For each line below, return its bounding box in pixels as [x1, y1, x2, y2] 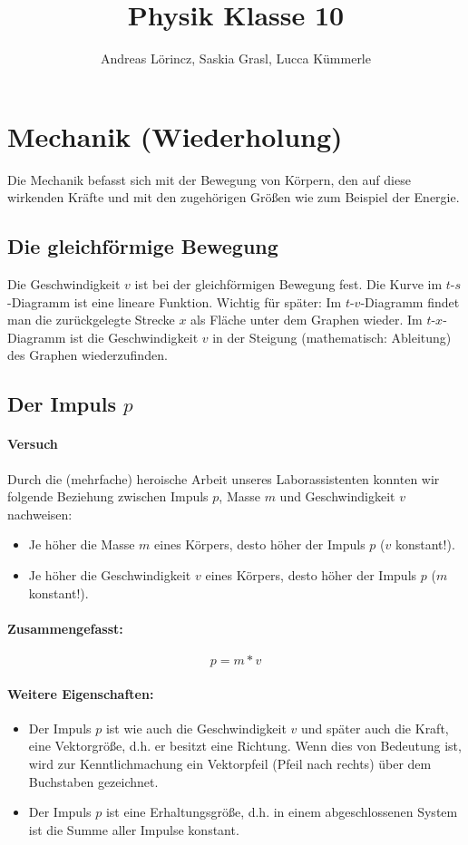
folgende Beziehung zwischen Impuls [7, 487, 209, 506]
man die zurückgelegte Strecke [7, 310, 175, 329]
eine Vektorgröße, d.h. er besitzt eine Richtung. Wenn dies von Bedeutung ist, [28, 736, 462, 755]
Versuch [7, 434, 58, 453]
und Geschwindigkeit [279, 487, 395, 506]
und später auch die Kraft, [301, 718, 449, 737]
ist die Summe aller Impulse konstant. [28, 820, 239, 839]
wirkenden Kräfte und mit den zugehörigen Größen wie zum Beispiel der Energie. [7, 188, 460, 207]
